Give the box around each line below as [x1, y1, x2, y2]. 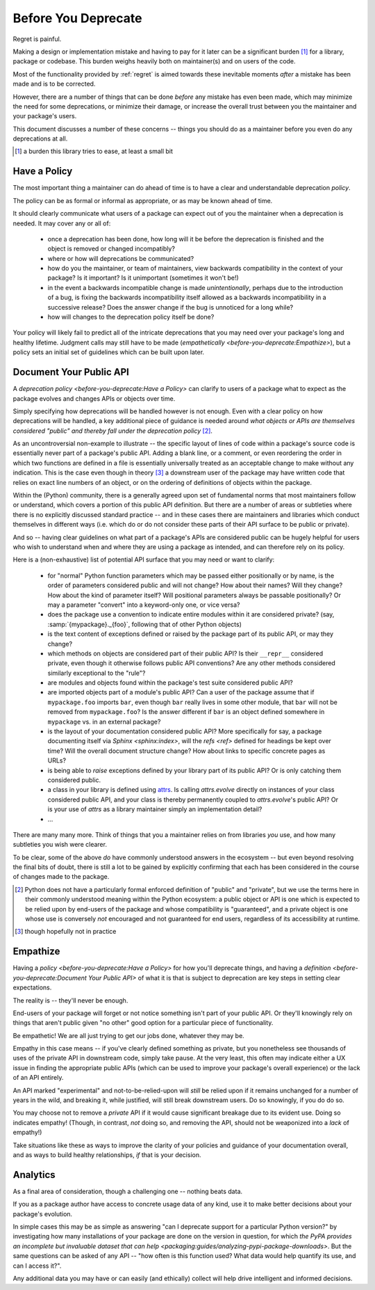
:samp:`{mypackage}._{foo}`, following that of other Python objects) [47, 620, 242, 628]
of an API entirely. [12, 1074, 64, 1082]
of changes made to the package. [12, 873, 110, 881]
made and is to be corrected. [12, 80, 96, 88]
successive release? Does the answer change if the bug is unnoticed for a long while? [47, 303, 294, 311]
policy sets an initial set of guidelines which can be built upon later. [12, 348, 205, 356]
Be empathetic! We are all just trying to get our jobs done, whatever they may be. [12, 1031, 244, 1040]
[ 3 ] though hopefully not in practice [15, 927, 117, 936]
